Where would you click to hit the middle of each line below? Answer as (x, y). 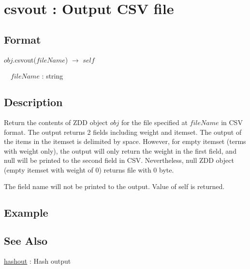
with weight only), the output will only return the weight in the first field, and (120, 150)
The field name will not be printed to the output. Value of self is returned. (114, 186)
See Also (26, 241)
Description (33, 102)
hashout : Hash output (37, 261)
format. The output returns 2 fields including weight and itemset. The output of (123, 132)
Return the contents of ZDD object (56, 122)
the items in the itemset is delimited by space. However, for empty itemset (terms (125, 141)
